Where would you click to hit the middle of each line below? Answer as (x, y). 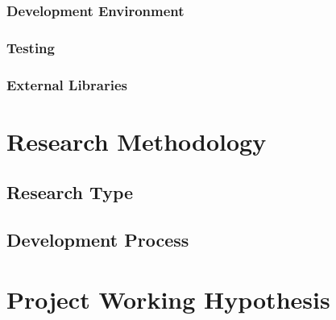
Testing (31, 47)
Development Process (98, 240)
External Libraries (67, 84)
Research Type (70, 192)
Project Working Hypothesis (168, 299)
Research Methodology (137, 141)
